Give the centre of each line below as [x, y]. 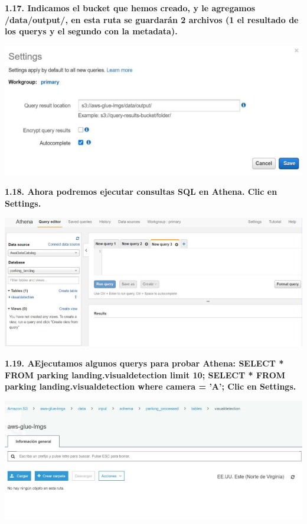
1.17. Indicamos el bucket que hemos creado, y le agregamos [130, 8]
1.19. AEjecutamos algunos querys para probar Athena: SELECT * [144, 363]
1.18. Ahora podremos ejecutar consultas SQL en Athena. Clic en [141, 192]
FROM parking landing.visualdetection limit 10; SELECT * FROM [145, 374]
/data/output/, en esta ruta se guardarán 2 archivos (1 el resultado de [152, 19]
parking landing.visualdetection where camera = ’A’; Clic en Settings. [151, 386]
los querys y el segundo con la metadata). [91, 31]
